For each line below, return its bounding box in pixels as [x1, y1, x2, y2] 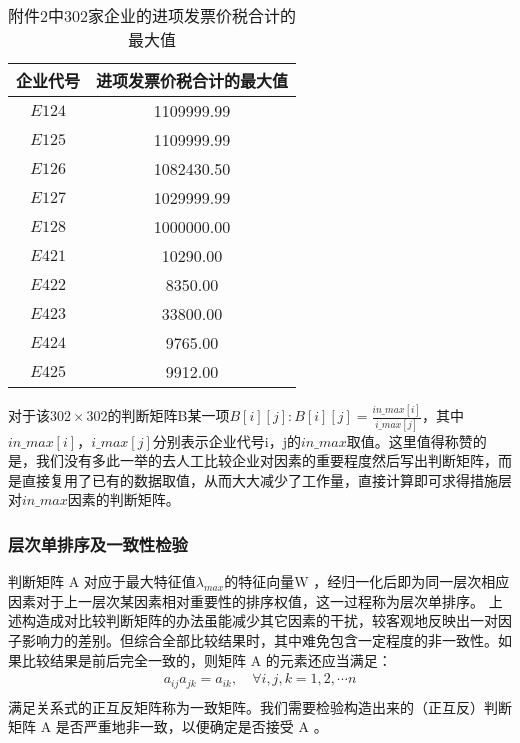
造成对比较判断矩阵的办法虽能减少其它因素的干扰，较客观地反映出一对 [35, 610, 498, 631]
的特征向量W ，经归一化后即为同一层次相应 [224, 571, 510, 592]
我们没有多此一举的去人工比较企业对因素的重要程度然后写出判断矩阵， [35, 450, 498, 471]
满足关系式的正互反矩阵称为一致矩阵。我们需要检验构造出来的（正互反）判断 [8, 696, 512, 717]
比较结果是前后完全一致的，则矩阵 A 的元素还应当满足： [21, 649, 392, 670]
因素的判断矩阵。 [67, 489, 180, 510]
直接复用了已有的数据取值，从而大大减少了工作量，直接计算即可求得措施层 [21, 469, 512, 490]
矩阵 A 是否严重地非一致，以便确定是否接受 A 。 [8, 716, 328, 737]
